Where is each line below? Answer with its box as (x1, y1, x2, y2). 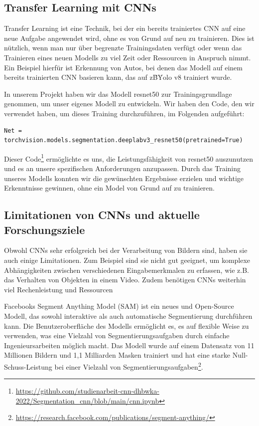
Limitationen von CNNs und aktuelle (4, 207, 200, 222)
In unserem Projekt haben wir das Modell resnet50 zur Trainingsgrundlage (4, 88, 232, 99)
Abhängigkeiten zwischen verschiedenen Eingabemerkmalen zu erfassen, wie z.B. (4, 264, 249, 275)
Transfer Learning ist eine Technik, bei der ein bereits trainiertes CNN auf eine (4, 23, 246, 33)
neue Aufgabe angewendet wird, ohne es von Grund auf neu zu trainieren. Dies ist (4, 32, 255, 43)
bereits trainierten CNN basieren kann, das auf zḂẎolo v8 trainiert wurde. (4, 72, 232, 82)
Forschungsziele (4, 221, 85, 237)
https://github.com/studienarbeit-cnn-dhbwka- (15, 386, 159, 396)
